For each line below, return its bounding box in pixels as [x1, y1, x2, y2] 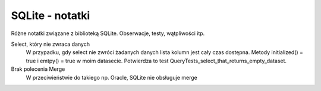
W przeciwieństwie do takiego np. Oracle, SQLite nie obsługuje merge [26, 74, 197, 81]
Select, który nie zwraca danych [11, 40, 90, 48]
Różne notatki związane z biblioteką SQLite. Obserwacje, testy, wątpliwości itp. [11, 30, 205, 37]
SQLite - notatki [11, 9, 90, 22]
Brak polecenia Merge [11, 65, 65, 73]
